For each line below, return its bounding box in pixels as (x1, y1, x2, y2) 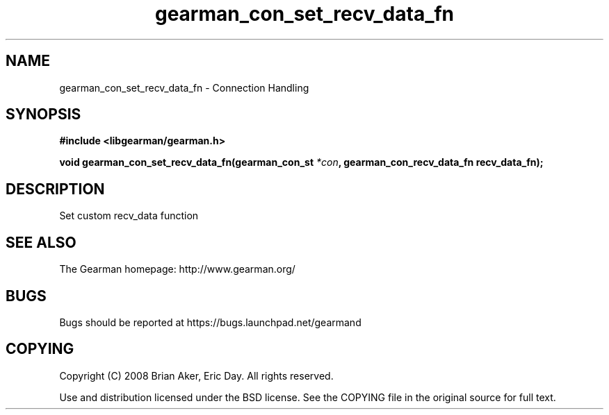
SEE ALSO (6, 233, 76, 251)
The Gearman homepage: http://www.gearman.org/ (59, 263, 295, 276)
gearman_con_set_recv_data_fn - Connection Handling (59, 81, 309, 94)
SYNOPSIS (6, 105, 81, 124)
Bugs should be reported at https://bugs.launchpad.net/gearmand (59, 316, 362, 328)
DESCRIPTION (6, 180, 105, 198)
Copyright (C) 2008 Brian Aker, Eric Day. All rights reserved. (59, 369, 334, 382)
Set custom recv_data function (59, 210, 199, 222)
